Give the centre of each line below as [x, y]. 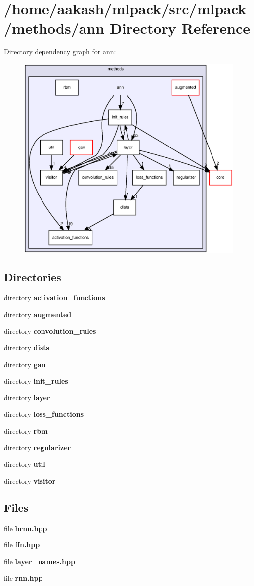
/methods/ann [54, 28]
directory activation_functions [55, 298]
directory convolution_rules [50, 331]
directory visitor [30, 480]
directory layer [27, 397]
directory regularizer [38, 447]
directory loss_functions [44, 414]
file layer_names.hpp [40, 561]
